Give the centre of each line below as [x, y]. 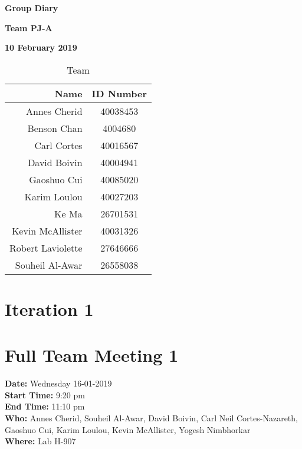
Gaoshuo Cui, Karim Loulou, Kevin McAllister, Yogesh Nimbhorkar [128, 429]
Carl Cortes [58, 145]
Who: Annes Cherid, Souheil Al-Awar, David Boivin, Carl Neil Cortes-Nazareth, [151, 418]
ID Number [119, 93]
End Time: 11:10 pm [45, 406]
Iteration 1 [49, 308]
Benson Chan [55, 128]
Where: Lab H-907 [40, 441]
